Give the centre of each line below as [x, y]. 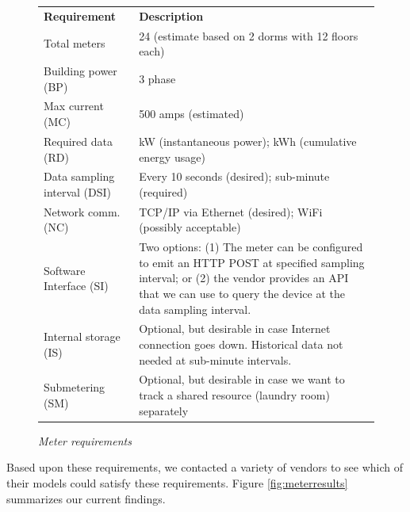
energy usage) [172, 157]
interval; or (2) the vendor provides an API [244, 278]
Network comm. [82, 211]
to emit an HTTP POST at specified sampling [252, 262]
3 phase [157, 78]
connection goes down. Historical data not [241, 344]
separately [164, 410]
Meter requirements [85, 440]
